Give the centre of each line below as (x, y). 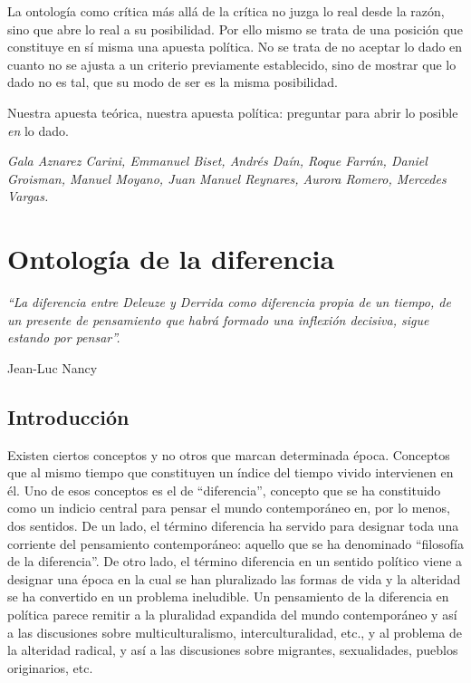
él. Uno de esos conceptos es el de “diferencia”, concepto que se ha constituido (224, 490)
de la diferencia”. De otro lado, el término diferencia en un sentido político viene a (235, 561)
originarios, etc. (50, 667)
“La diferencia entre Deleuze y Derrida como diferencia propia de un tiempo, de (229, 302)
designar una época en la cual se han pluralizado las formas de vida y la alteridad (234, 578)
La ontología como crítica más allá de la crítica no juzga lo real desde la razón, (226, 11)
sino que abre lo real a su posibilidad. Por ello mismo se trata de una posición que (235, 29)
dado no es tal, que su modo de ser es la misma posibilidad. (173, 82)
